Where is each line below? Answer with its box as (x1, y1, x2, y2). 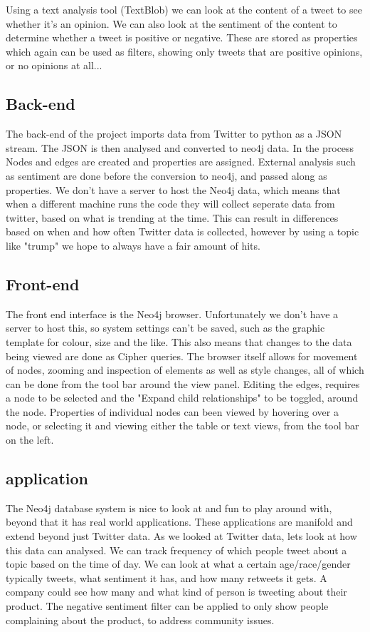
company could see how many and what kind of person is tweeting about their (6, 584, 347, 599)
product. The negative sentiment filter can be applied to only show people (6, 598, 329, 613)
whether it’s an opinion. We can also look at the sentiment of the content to (6, 16, 337, 31)
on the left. (6, 432, 54, 447)
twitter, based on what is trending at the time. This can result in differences (6, 210, 339, 225)
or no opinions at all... (6, 58, 102, 73)
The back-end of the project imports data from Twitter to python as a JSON (6, 126, 342, 141)
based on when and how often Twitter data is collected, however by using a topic (6, 224, 359, 239)
